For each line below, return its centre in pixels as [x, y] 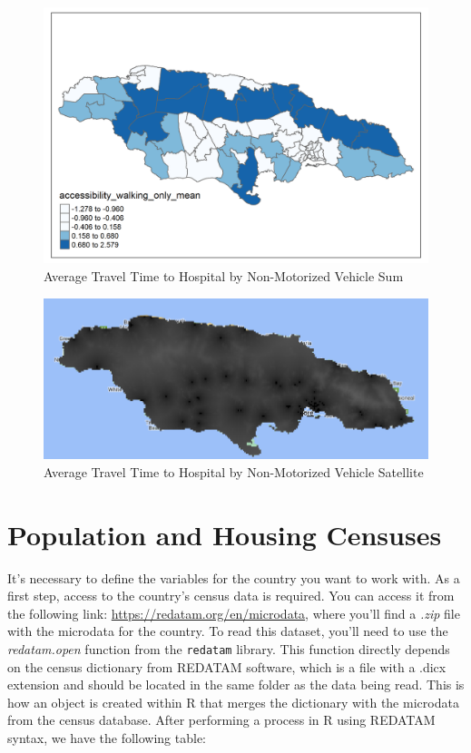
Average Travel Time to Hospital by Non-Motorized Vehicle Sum [224, 275]
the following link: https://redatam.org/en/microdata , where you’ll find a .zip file [234, 613]
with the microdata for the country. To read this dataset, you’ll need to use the [228, 631]
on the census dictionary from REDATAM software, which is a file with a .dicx [227, 666]
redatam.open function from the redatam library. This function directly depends [229, 648]
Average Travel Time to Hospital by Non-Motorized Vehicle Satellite [234, 471]
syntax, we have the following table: [107, 737]
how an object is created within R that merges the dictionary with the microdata [233, 702]
